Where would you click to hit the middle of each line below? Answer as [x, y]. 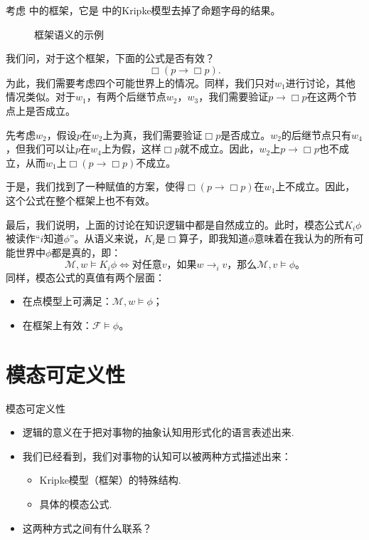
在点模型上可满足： [67, 301]
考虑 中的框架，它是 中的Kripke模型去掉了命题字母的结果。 [143, 10]
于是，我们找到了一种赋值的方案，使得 [95, 186]
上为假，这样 [131, 149]
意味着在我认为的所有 [304, 238]
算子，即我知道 [214, 238]
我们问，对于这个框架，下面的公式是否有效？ [110, 58]
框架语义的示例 [69, 34]
